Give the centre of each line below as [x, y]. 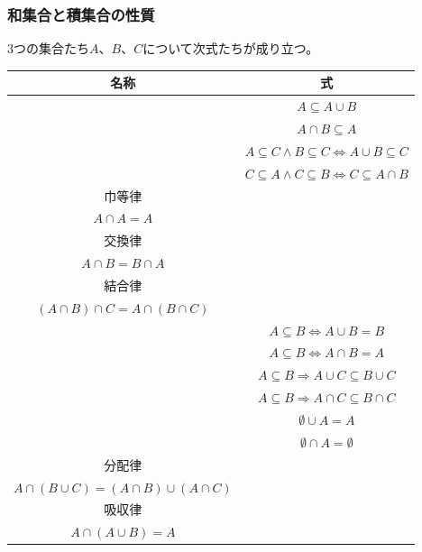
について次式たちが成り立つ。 [231, 48]
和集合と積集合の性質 [81, 14]
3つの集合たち [48, 48]
